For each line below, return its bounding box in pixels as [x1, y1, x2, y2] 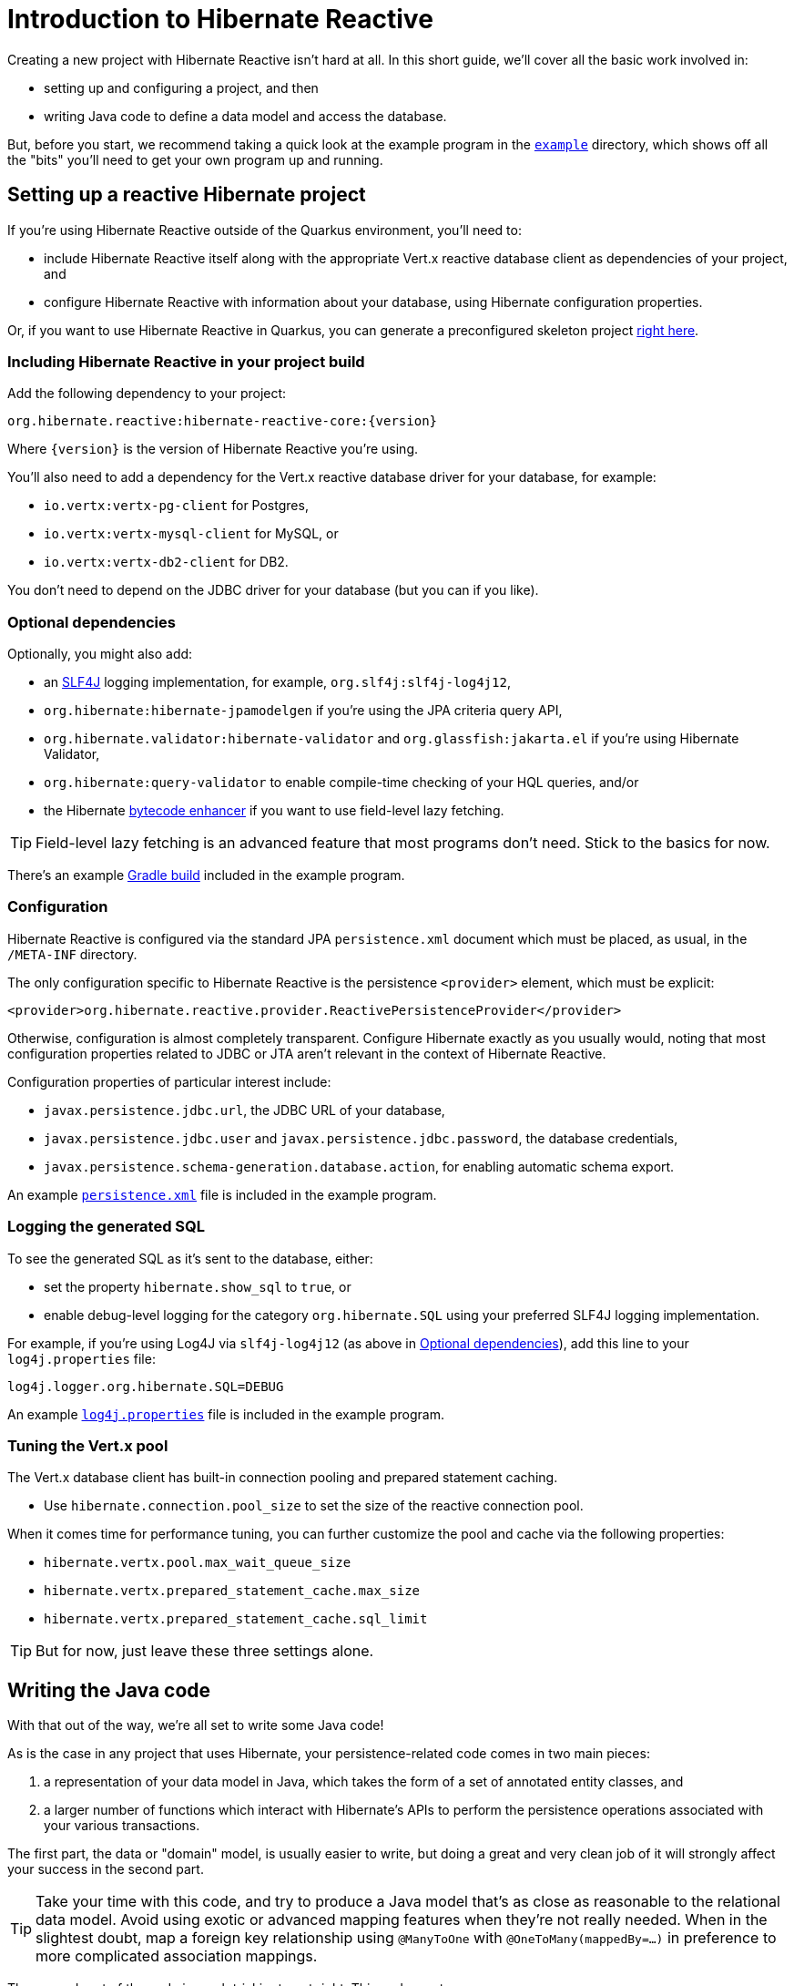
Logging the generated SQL [7, 1217, 206, 1236]
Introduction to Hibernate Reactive [7, 4, 433, 35]
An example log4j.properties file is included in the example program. [7, 1406, 444, 1422]
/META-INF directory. [7, 946, 137, 962]
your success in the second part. [7, 1861, 204, 1878]
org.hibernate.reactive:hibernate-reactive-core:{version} [7, 414, 438, 429]
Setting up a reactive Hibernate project [7, 183, 366, 207]
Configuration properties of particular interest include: [7, 1073, 331, 1090]
